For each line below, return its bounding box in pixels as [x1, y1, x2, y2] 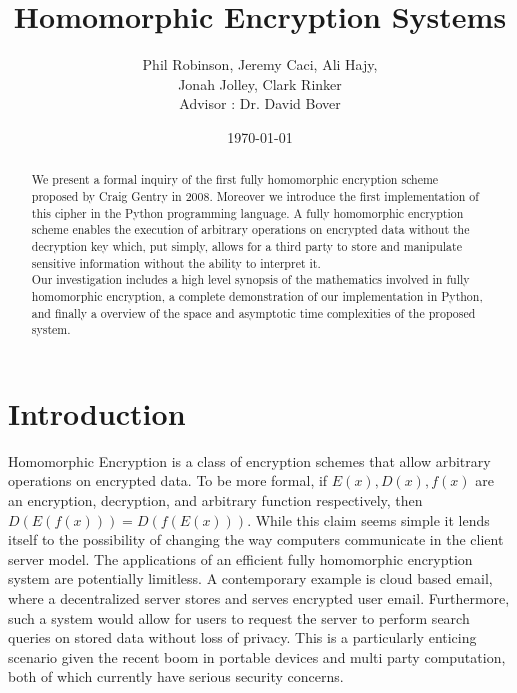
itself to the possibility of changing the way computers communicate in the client [8, 529, 504, 550]
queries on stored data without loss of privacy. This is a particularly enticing [8, 627, 477, 648]
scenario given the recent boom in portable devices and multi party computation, [8, 646, 506, 667]
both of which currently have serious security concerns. [8, 666, 344, 687]
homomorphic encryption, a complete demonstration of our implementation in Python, [31, 287, 483, 304]
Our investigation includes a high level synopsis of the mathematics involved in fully [31, 271, 470, 288]
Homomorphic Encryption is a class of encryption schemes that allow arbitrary [8, 450, 491, 471]
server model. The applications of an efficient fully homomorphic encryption [8, 548, 473, 569]
